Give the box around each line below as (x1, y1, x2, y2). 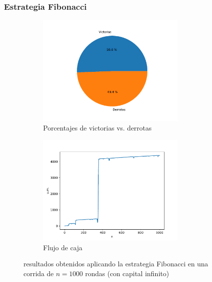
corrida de (24, 268, 54, 278)
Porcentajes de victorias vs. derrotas (43, 123, 152, 133)
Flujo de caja (43, 242, 83, 252)
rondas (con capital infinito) (85, 268, 169, 278)
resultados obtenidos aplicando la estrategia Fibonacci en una (24, 259, 209, 269)
